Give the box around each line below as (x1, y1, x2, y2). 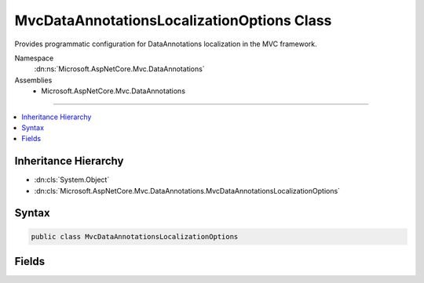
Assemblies (14, 75, 53, 85)
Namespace (14, 53, 54, 63)
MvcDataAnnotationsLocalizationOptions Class (14, 12, 332, 29)
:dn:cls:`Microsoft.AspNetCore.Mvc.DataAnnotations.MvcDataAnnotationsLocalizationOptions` (34, 186, 341, 195)
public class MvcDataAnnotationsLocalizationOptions (31, 232, 239, 241)
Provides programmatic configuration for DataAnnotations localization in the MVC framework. (14, 39, 317, 49)
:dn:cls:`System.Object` (34, 175, 110, 184)
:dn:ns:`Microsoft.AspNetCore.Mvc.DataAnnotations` (34, 64, 205, 74)
